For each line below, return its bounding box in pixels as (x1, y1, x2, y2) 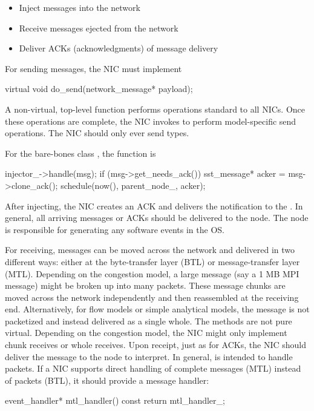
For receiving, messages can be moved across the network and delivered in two (5, 243, 295, 256)
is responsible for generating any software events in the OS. (5, 223, 224, 235)
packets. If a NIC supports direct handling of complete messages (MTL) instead (5, 362, 301, 375)
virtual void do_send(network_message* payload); (5, 82, 193, 95)
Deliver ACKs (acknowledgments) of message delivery (19, 42, 218, 54)
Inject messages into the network (19, 1, 140, 13)
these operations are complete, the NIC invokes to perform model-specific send (5, 114, 296, 127)
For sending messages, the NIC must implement (5, 62, 182, 74)
